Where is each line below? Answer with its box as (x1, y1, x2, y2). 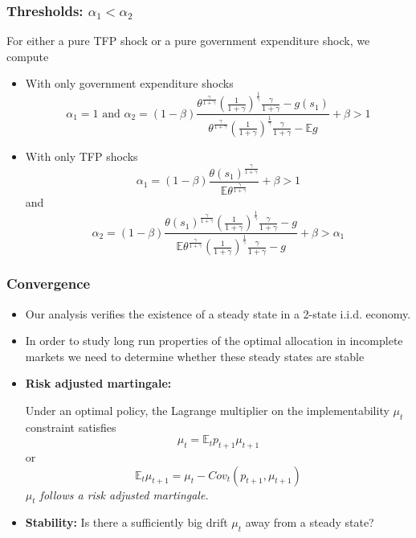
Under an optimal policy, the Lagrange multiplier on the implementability (25, 401, 389, 418)
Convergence (6, 273, 91, 294)
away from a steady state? (245, 514, 374, 531)
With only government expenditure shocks (25, 75, 234, 92)
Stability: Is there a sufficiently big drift (25, 514, 228, 531)
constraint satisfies (25, 418, 116, 435)
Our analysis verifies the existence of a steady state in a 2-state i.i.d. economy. (25, 305, 411, 322)
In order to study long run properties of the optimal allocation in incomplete (25, 332, 403, 349)
